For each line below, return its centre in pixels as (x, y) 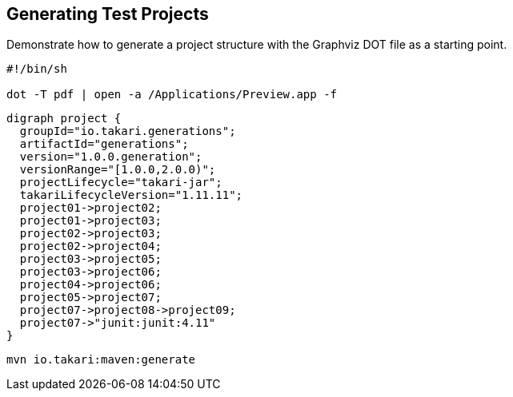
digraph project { (64, 119)
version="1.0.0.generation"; (111, 157)
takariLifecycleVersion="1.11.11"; (131, 195)
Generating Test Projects (108, 14)
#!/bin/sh (37, 69)
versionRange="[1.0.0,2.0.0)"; (118, 170)
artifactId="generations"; (104, 144)
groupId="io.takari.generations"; (128, 131)
